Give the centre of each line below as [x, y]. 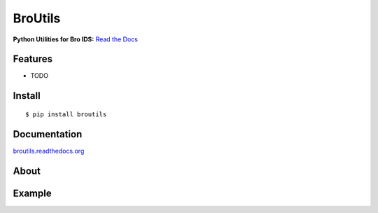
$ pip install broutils [66, 114]
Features [33, 59]
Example [32, 193]
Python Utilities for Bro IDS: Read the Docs [75, 39]
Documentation [48, 134]
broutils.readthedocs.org [49, 151]
